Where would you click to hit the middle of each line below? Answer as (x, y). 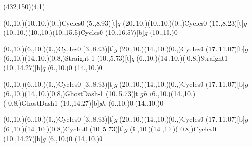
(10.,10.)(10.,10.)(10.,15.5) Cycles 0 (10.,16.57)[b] (74, 32)
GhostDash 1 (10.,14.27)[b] (60, 103)
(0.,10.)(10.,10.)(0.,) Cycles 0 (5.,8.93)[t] (60, 23)
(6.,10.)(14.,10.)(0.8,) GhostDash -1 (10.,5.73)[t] (72, 93)
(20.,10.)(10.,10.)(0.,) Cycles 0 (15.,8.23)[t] (183, 23)
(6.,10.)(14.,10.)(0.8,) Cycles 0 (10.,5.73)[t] (64, 128)
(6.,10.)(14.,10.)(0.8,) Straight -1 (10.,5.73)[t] (67, 58)
